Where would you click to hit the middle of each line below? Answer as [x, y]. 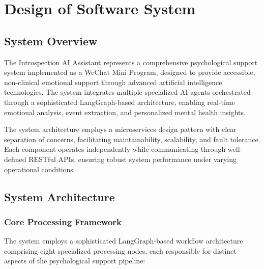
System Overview [51, 41]
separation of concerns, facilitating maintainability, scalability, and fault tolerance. [132, 139]
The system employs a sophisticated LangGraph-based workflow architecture [124, 241]
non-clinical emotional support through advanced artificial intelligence [113, 82]
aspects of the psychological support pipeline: [75, 261]
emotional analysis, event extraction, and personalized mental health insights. [125, 112]
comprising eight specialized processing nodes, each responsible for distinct [120, 250]
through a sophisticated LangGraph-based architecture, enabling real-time [120, 102]
